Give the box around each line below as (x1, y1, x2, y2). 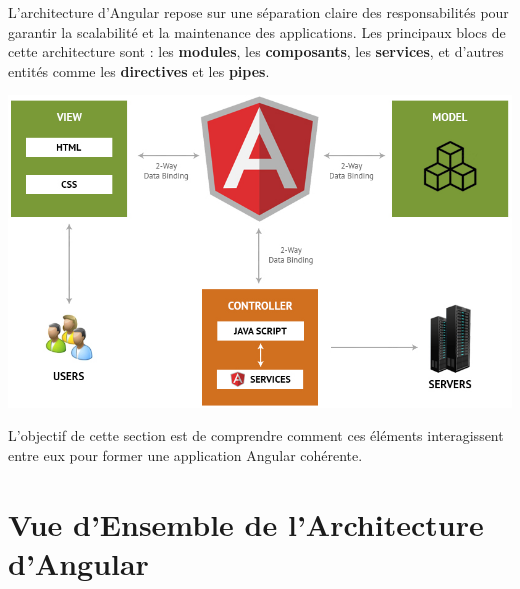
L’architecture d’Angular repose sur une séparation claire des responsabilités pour (8, 2, 509, 22)
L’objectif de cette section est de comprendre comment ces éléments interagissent (8, 425, 504, 446)
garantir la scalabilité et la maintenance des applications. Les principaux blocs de (8, 21, 506, 42)
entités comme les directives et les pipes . (8, 60, 270, 81)
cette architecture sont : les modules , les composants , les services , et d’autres (8, 41, 504, 62)
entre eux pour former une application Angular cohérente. (8, 445, 363, 466)
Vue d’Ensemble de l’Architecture (8, 503, 484, 544)
